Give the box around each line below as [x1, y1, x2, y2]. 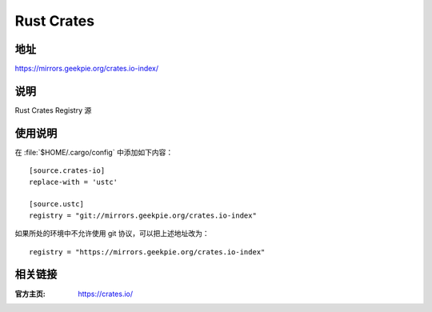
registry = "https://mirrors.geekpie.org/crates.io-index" [29, 247, 266, 256]
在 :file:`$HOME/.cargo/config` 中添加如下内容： [14, 147, 174, 157]
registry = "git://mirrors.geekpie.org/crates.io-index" [29, 210, 258, 220]
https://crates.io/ [78, 289, 134, 298]
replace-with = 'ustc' [29, 177, 118, 186]
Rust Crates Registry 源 [14, 105, 92, 115]
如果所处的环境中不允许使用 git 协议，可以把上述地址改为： [14, 229, 210, 238]
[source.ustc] [29, 200, 84, 209]
